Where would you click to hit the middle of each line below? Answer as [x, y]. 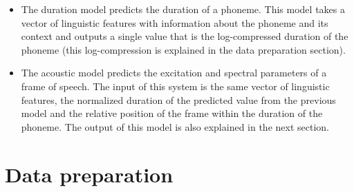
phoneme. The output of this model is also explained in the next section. [175, 126]
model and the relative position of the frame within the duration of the [172, 113]
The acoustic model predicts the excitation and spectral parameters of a [174, 73]
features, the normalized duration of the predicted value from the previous [178, 99]
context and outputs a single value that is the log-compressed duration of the [185, 36]
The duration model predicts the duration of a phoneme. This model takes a [183, 9]
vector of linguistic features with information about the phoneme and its [175, 22]
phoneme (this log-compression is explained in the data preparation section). [183, 49]
